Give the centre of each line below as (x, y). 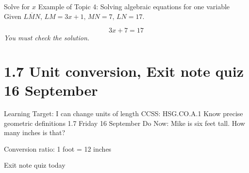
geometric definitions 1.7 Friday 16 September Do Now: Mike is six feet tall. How (124, 123)
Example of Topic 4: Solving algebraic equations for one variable (134, 6)
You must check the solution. (47, 38)
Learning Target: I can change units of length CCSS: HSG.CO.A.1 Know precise (124, 113)
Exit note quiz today (35, 165)
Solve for (17, 6)
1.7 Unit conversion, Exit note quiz (124, 71)
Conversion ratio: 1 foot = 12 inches (58, 148)
